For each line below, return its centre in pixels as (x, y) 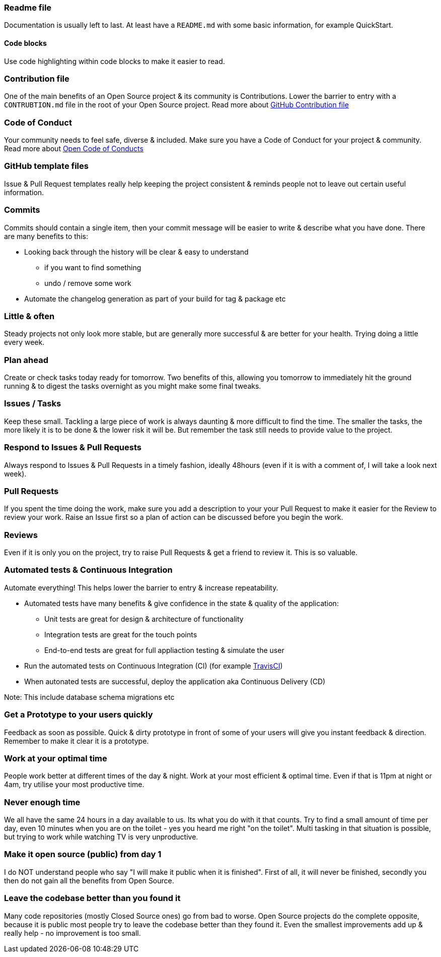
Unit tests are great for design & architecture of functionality (144, 619)
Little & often (29, 316)
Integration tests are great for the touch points (121, 634)
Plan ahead (26, 360)
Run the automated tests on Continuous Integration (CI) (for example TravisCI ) (154, 666)
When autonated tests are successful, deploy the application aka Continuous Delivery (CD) (175, 681)
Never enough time (42, 802)
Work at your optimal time (56, 758)
